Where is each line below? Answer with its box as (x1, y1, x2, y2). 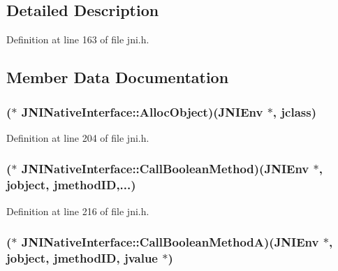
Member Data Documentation (6, 66, 229, 88)
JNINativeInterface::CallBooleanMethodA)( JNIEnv (21, 233, 319, 251)
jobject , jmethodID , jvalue (6, 249, 158, 266)
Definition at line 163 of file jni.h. (6, 32, 149, 47)
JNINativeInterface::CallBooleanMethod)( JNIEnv (21, 160, 309, 177)
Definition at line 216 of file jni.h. (6, 203, 149, 218)
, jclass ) (272, 103, 316, 120)
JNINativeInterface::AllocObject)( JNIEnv (21, 103, 263, 120)
